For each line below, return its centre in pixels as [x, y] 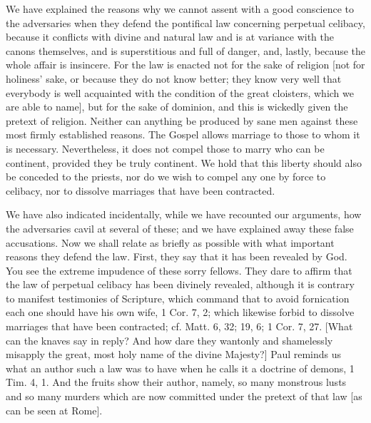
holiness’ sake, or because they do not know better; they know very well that [174, 78]
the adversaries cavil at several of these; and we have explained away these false [180, 228]
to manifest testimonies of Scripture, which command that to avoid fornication [178, 298]
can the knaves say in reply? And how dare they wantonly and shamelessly [169, 340]
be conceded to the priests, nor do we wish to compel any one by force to [166, 177]
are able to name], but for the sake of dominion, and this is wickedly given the [177, 107]
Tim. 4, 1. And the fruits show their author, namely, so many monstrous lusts [176, 382]
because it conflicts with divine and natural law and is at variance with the [170, 37]
